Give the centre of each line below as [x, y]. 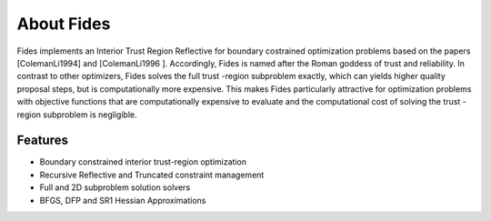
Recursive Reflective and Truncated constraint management [152, 175]
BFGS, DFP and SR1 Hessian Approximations [123, 200]
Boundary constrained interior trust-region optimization [143, 162]
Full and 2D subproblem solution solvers [115, 187]
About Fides [64, 24]
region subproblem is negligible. [77, 115]
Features [42, 141]
